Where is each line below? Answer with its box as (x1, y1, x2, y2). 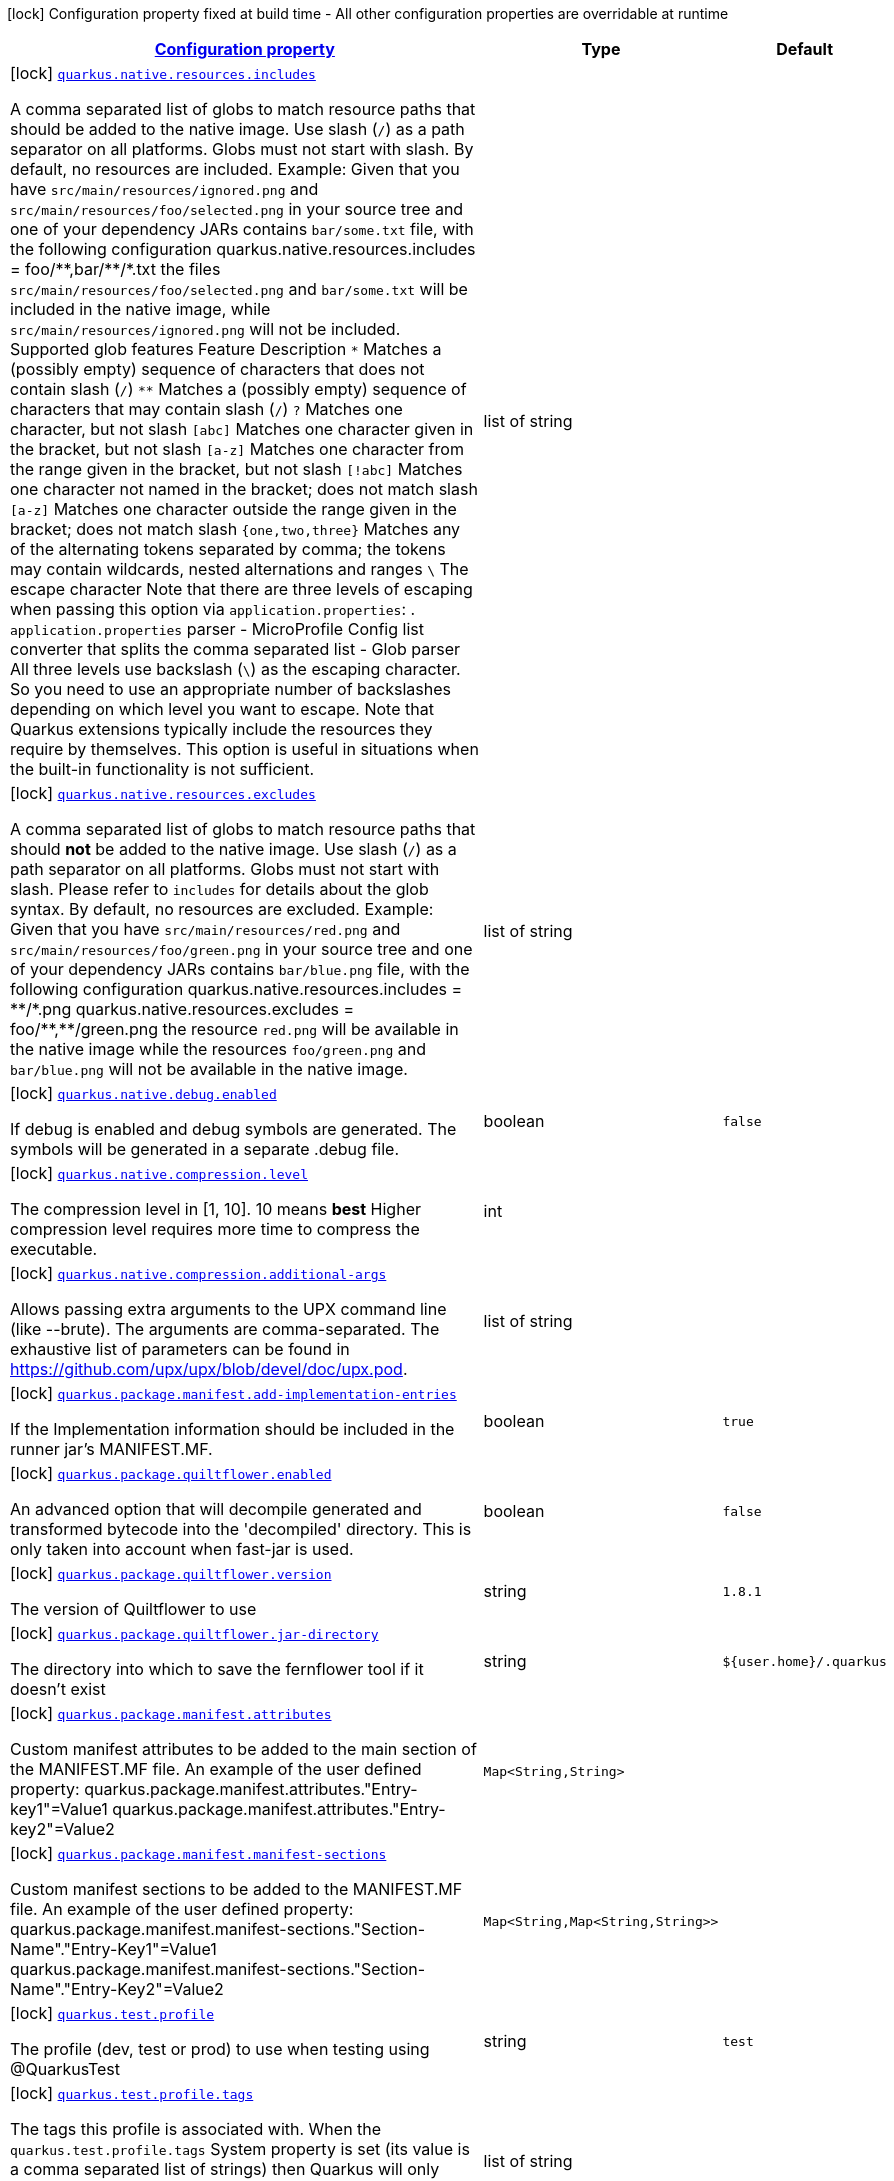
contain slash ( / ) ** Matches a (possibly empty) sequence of (10, 379, 467, 399)
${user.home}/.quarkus (722, 1653, 887, 1669)
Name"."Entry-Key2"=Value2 (10, 1979, 224, 1999)
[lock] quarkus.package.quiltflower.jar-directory (10, 1623, 379, 1643)
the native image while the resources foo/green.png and (10, 1039, 426, 1059)
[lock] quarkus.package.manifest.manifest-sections (10, 1843, 387, 1863)
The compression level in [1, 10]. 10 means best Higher (10, 1199, 421, 1219)
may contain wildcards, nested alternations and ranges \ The (10, 559, 469, 579)
